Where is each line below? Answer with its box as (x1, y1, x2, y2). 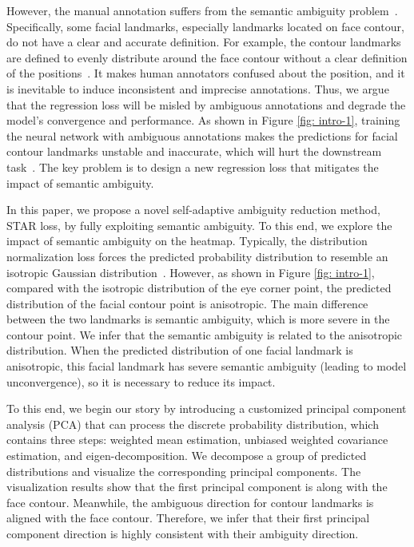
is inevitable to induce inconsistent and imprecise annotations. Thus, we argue (6, 80, 389, 97)
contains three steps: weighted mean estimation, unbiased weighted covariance (6, 431, 388, 448)
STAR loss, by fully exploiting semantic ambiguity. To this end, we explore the (6, 216, 392, 233)
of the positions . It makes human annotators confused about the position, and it (6, 65, 405, 81)
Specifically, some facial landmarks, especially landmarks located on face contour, (6, 18, 404, 34)
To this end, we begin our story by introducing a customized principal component (6, 400, 407, 417)
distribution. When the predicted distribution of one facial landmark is (6, 342, 353, 359)
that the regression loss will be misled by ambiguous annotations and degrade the (6, 96, 406, 113)
